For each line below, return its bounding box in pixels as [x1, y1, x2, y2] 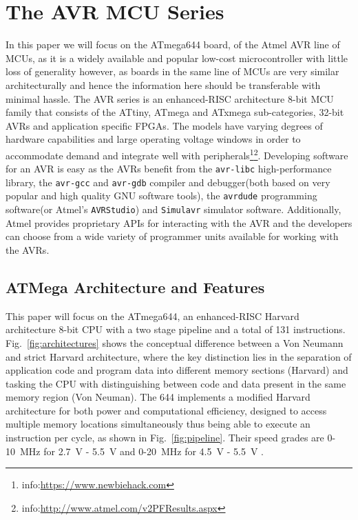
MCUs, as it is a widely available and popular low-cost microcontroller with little [6, 50, 348, 65]
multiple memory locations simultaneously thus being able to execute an [6, 417, 310, 431]
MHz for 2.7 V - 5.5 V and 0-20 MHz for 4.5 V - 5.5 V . [19, 443, 264, 458]
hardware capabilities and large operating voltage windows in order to [6, 132, 301, 146]
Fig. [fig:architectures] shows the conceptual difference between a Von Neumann [6, 335, 344, 350]
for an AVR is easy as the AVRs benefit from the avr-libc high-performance [6, 161, 332, 176]
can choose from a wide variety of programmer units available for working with [6, 229, 339, 243]
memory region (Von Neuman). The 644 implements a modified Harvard [6, 390, 310, 404]
